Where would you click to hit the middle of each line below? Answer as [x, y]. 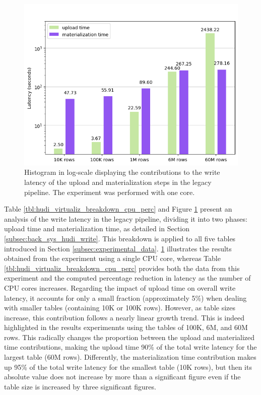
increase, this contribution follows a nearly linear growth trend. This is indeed [124, 317]
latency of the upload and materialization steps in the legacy [118, 182]
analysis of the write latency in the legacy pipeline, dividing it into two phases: [126, 218]
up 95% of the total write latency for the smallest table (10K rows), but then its [128, 367]
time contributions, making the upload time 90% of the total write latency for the [130, 347]
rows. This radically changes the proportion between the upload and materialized [129, 337]
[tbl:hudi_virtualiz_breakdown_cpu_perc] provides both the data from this [122, 268]
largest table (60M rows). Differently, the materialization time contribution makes [130, 357]
